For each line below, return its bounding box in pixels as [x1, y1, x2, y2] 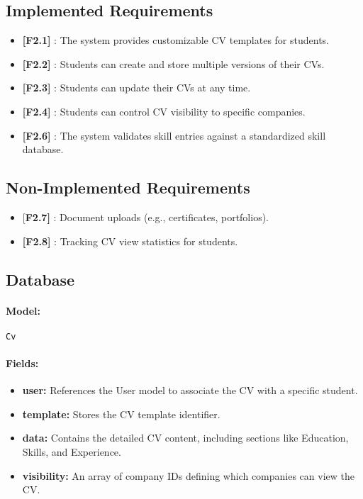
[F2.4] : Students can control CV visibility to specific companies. [22, 103, 306, 118]
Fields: [6, 355, 39, 370]
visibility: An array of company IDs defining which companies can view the [22, 468, 354, 483]
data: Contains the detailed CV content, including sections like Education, [22, 430, 349, 445]
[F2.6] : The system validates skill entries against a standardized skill [22, 128, 326, 142]
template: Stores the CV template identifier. [22, 406, 220, 421]
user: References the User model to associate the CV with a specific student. [22, 383, 358, 398]
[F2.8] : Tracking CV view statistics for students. [22, 233, 238, 248]
